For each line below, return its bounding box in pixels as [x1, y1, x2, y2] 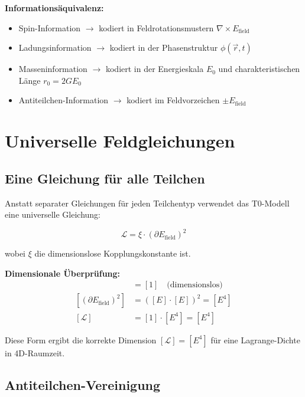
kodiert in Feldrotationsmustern [99, 21, 214, 34]
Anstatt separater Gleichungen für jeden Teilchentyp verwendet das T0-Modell [5, 196, 290, 209]
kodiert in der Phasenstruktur [109, 41, 218, 54]
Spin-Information [18, 21, 81, 34]
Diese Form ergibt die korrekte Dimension [5, 333, 157, 346]
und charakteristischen [218, 63, 300, 75]
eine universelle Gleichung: [5, 208, 100, 221]
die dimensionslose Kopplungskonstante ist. [34, 247, 191, 260]
